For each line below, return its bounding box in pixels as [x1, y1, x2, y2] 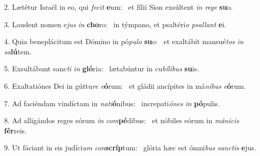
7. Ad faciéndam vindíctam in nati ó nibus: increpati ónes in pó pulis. [4, 98, 220, 108]
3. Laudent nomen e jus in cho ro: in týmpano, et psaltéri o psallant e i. [4, 18, 227, 29]
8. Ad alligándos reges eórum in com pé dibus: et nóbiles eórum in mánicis [4, 115, 239, 126]
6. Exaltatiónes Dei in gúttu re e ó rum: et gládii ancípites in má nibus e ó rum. [4, 80, 246, 91]
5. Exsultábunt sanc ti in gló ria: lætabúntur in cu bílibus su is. [4, 63, 199, 74]
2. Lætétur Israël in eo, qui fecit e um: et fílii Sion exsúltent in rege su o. [4, 2, 233, 12]
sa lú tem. [4, 46, 32, 56]
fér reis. [4, 125, 27, 135]
